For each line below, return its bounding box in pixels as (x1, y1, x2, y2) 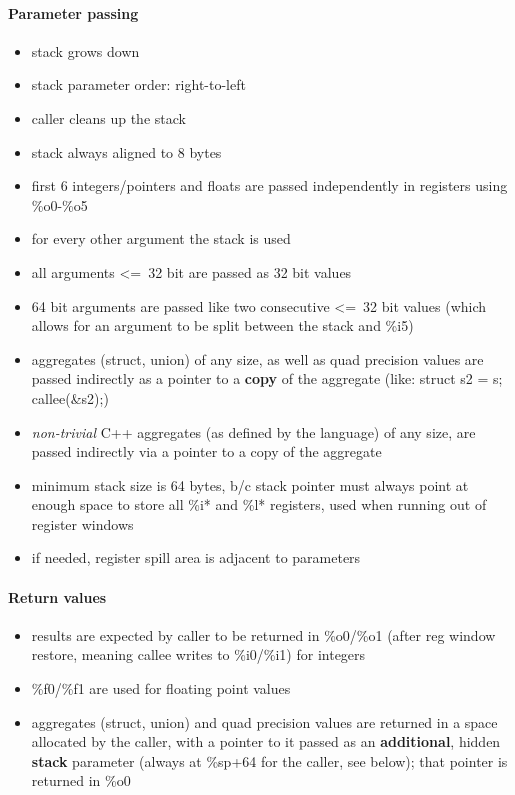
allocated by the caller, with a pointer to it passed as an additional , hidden (31, 731, 501, 752)
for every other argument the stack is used (31, 228, 291, 249)
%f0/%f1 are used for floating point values (31, 678, 291, 699)
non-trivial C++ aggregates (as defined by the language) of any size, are (31, 421, 476, 442)
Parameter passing (8, 2, 139, 23)
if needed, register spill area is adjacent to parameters (31, 547, 361, 568)
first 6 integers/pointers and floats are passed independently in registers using (31, 175, 508, 196)
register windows (31, 513, 134, 534)
